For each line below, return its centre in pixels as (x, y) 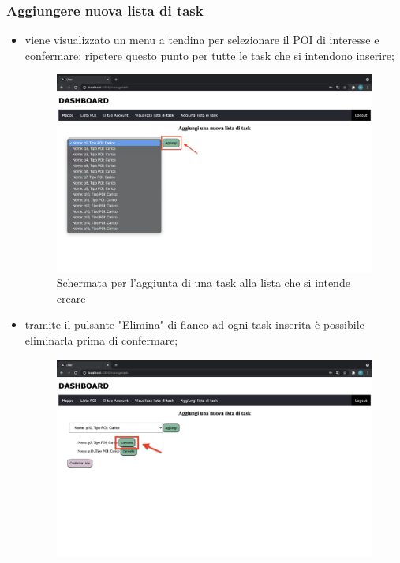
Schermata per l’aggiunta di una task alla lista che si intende (203, 283)
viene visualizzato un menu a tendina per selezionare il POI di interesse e (202, 40)
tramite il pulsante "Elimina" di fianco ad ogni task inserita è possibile (194, 324)
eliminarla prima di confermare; (101, 339)
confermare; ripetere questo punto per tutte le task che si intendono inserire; (209, 55)
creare (71, 298)
